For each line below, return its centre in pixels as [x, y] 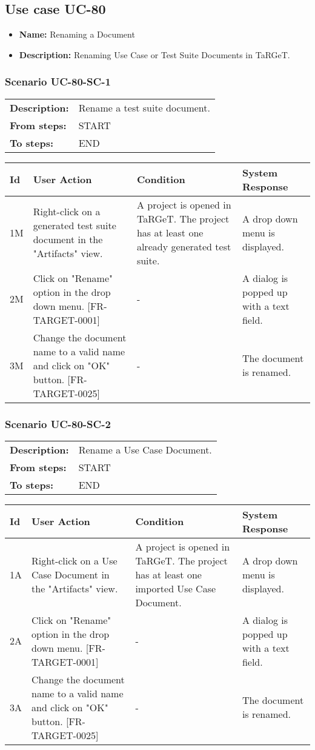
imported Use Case [176, 588]
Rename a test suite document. [144, 107]
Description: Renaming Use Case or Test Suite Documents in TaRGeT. [154, 54]
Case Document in [71, 574]
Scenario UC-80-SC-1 [58, 82]
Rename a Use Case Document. [145, 449]
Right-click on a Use [75, 560]
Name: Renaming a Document [77, 34]
